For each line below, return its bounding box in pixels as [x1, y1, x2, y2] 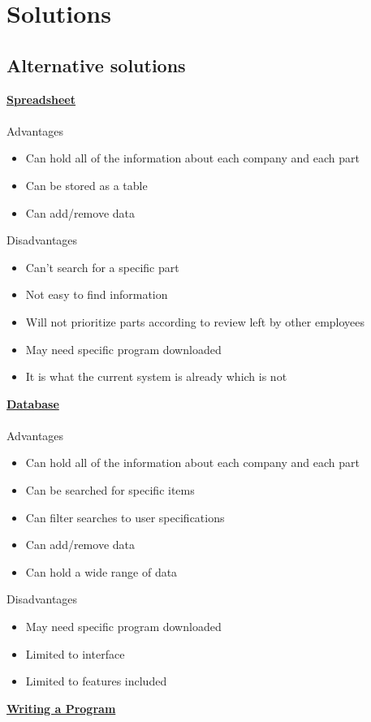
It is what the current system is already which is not [25, 368, 287, 385]
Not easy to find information [25, 286, 168, 303]
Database [6, 395, 59, 412]
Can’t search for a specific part [25, 258, 179, 275]
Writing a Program [6, 699, 116, 716]
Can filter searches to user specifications [25, 508, 225, 525]
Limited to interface [25, 645, 125, 662]
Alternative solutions [6, 52, 186, 77]
